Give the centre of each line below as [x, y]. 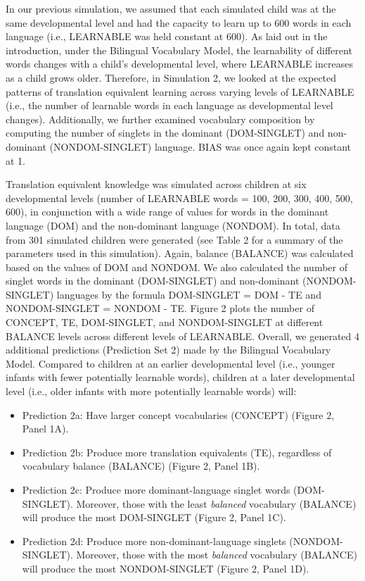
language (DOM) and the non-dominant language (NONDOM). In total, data [173, 225]
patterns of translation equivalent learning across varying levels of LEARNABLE [180, 91]
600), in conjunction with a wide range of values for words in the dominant [167, 212]
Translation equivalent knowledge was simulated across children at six [156, 184]
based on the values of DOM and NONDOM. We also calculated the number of [177, 267]
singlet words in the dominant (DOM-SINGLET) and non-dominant [153, 281]
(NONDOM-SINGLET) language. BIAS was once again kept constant [200, 146]
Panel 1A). [45, 429]
